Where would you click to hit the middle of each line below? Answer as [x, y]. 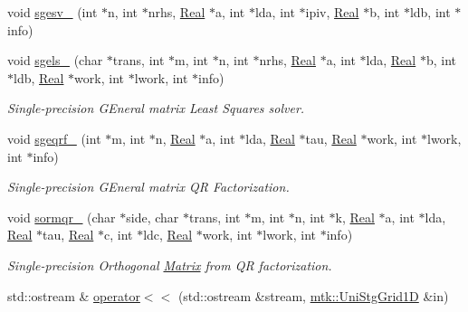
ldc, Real [168, 235]
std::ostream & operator [74, 295]
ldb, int [430, 12]
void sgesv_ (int [53, 12]
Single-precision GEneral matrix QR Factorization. [148, 187]
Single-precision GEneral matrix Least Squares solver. [156, 108]
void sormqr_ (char [62, 217]
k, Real [355, 217]
